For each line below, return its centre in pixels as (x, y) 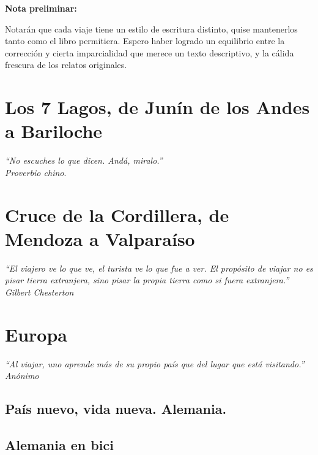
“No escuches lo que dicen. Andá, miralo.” (84, 160)
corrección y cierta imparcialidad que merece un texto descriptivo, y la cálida (150, 52)
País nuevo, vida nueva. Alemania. (116, 409)
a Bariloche (54, 131)
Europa (36, 334)
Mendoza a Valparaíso (100, 238)
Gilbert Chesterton (39, 292)
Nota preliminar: (41, 8)
